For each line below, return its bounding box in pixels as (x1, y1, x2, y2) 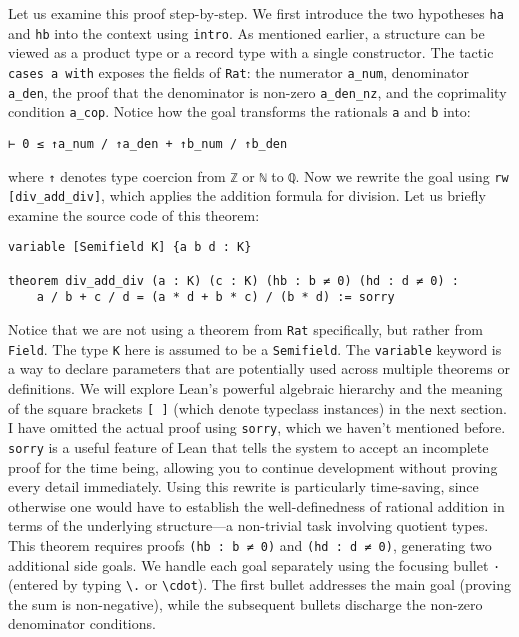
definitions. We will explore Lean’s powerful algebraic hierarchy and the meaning (8, 377, 503, 398)
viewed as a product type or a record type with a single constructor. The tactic (8, 42, 494, 63)
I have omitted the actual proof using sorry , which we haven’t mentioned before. (8, 417, 506, 438)
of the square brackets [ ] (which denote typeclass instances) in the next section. (8, 397, 507, 418)
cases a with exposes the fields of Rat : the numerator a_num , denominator (8, 61, 469, 82)
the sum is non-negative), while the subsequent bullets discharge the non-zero (8, 593, 483, 614)
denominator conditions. (8, 613, 156, 634)
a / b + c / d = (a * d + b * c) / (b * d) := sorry (36, 290, 395, 305)
